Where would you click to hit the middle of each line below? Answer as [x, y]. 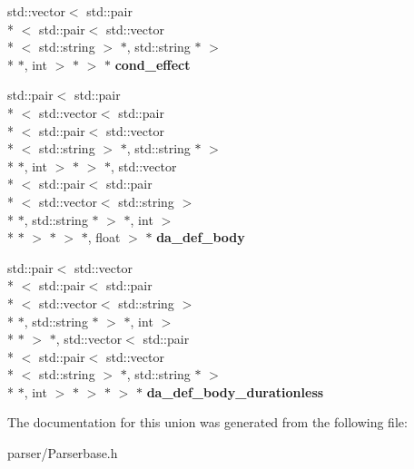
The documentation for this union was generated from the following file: [207, 422]
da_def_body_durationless [235, 391]
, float [104, 237]
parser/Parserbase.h [63, 453]
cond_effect [153, 64]
